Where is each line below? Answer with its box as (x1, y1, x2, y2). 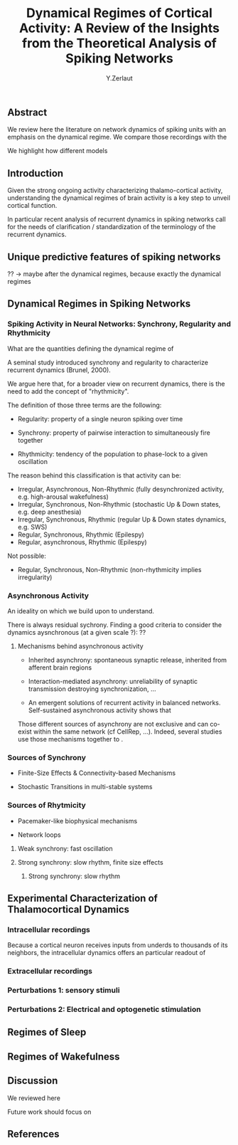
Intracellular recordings (7, 924, 90, 934)
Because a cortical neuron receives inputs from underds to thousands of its (7, 941, 229, 949)
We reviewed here (7, 1094, 60, 1102)
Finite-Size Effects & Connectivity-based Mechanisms (17, 769, 176, 777)
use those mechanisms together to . (17, 734, 124, 743)
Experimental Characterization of (7, 892, 158, 904)
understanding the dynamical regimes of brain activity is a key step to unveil (7, 194, 231, 202)
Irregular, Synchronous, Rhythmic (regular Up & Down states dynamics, (17, 515, 227, 524)
